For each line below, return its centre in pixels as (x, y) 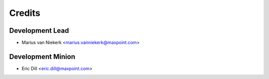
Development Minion (42, 56)
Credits (25, 13)
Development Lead (39, 31)
